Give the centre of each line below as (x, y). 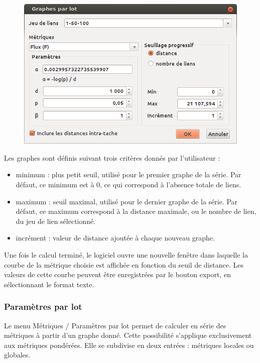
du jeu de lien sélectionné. (56, 221)
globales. (17, 355)
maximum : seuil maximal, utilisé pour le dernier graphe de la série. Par (127, 201)
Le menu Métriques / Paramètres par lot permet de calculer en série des (115, 325)
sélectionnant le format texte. (49, 284)
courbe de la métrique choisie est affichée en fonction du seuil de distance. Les (124, 264)
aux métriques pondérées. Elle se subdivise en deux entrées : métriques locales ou (129, 345)
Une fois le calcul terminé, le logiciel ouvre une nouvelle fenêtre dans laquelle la (126, 255)
